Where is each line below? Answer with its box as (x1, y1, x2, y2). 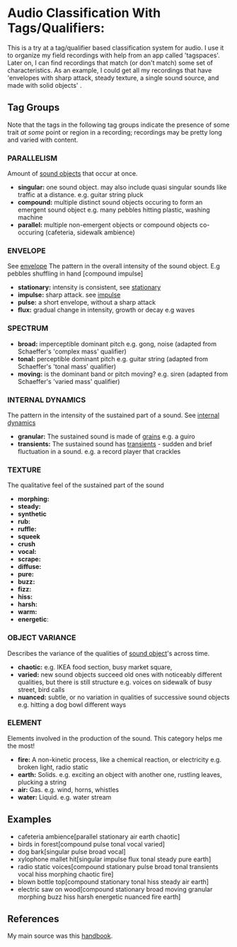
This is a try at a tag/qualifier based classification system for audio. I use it (7, 43, 224, 52)
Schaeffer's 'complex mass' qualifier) (17, 347, 127, 356)
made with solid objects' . (7, 81, 83, 89)
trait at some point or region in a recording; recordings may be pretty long (7, 127, 223, 136)
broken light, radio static (17, 763, 89, 771)
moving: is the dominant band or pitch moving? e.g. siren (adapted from (17, 370, 229, 378)
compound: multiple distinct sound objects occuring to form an (17, 198, 203, 207)
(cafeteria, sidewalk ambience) (45, 228, 136, 237)
